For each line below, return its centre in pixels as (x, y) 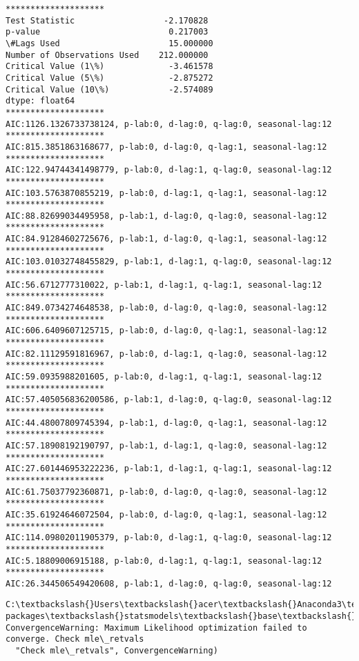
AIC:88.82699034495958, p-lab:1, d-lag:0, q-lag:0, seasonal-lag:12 (166, 216)
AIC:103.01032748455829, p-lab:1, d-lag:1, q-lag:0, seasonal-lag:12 (169, 262)
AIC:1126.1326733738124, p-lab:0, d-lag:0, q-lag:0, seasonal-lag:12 (169, 124)
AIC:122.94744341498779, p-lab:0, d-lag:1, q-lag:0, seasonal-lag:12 (169, 170)
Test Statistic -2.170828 (107, 20)
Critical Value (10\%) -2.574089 (109, 89)
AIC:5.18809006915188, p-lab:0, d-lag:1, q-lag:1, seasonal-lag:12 (164, 561)
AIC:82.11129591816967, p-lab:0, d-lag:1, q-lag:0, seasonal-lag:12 (166, 354)
